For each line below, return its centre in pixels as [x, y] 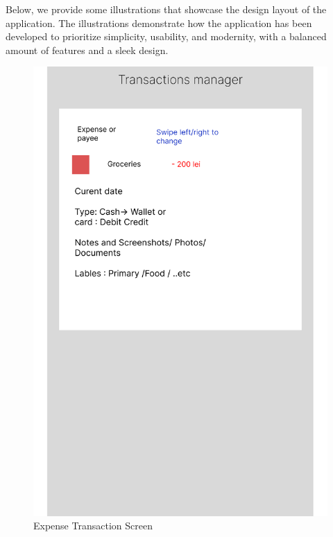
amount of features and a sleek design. [87, 50]
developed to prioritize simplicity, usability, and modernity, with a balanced [166, 36]
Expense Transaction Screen [93, 526]
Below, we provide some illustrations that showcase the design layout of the [166, 9]
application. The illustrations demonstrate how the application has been [159, 23]
